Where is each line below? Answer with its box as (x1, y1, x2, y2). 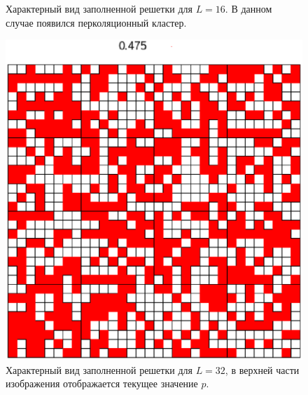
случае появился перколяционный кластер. (6, 15, 187, 29)
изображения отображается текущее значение (6, 376, 198, 391)
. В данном (225, 1, 272, 15)
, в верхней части (225, 362, 300, 377)
